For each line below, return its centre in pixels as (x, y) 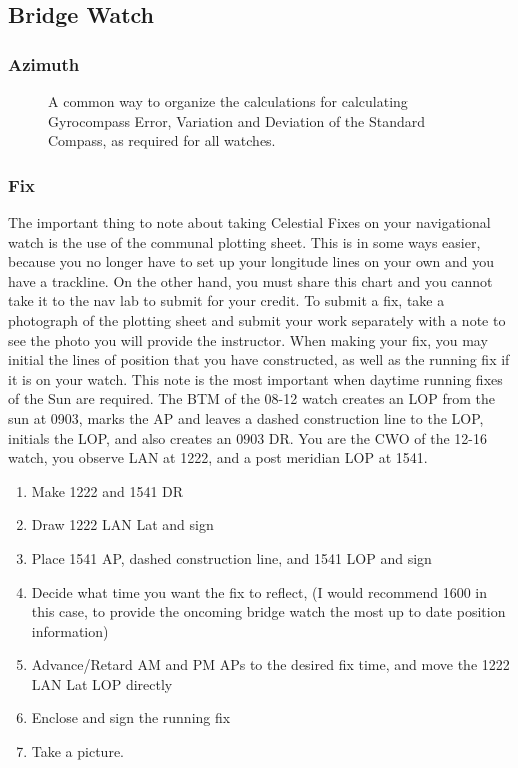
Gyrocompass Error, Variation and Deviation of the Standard (237, 120)
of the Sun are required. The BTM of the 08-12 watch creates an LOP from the (251, 398)
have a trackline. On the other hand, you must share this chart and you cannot (250, 280)
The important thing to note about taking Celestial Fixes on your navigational (249, 222)
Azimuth (44, 63)
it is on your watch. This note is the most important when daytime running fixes (255, 378)
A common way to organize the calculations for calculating (228, 101)
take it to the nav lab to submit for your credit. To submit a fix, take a (226, 300)
